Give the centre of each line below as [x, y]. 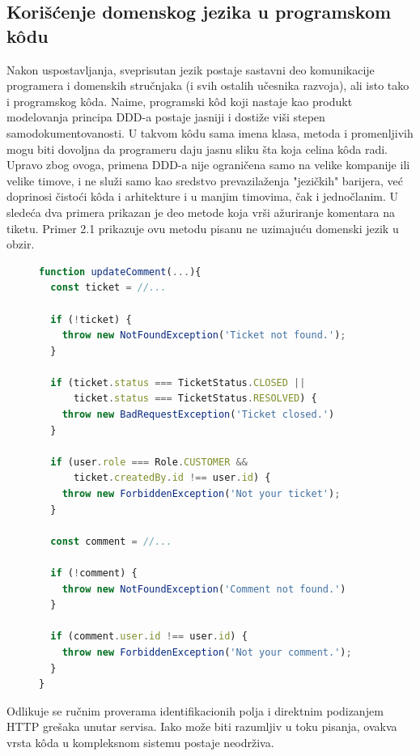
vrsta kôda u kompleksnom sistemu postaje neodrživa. [140, 742]
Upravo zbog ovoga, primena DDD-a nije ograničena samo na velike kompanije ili [208, 165]
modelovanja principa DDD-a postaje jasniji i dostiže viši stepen [166, 117]
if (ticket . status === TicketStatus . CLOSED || [178, 382]
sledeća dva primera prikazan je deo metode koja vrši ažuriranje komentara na [201, 212]
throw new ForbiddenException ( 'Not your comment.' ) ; [207, 652]
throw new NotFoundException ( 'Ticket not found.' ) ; [204, 336]
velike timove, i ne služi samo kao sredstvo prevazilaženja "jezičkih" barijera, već [205, 180]
